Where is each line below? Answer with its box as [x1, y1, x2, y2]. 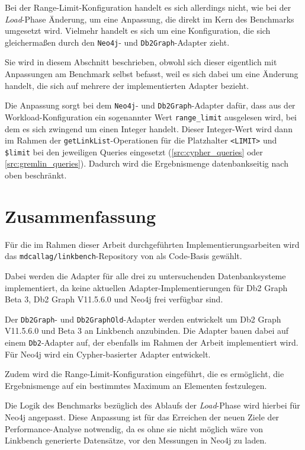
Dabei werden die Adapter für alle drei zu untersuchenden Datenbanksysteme [5, 270, 286, 282]
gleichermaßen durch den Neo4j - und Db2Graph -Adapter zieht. [5, 36, 230, 48]
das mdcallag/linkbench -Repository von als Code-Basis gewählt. [5, 250, 242, 262]
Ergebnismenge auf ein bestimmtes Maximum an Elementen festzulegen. [5, 379, 267, 391]
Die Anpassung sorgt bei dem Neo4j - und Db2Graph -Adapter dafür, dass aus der [5, 99, 296, 111]
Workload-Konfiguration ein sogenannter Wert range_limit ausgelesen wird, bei [5, 110, 297, 123]
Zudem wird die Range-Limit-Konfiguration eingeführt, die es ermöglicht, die [5, 368, 284, 380]
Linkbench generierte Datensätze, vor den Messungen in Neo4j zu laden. [5, 434, 267, 446]
